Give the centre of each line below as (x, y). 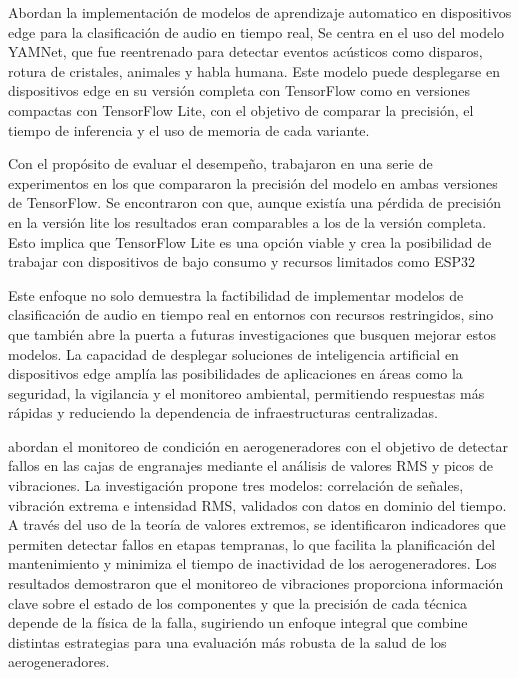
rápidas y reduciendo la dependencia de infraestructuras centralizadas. (223, 412)
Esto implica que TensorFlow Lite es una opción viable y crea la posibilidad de (250, 241)
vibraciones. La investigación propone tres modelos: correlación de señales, (236, 485)
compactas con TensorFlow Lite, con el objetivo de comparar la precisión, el (241, 109)
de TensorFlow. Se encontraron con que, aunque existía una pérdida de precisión (254, 202)
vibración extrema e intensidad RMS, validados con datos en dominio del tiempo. (257, 504)
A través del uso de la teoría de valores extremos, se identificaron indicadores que (257, 524)
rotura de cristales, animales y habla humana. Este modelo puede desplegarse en (254, 70)
